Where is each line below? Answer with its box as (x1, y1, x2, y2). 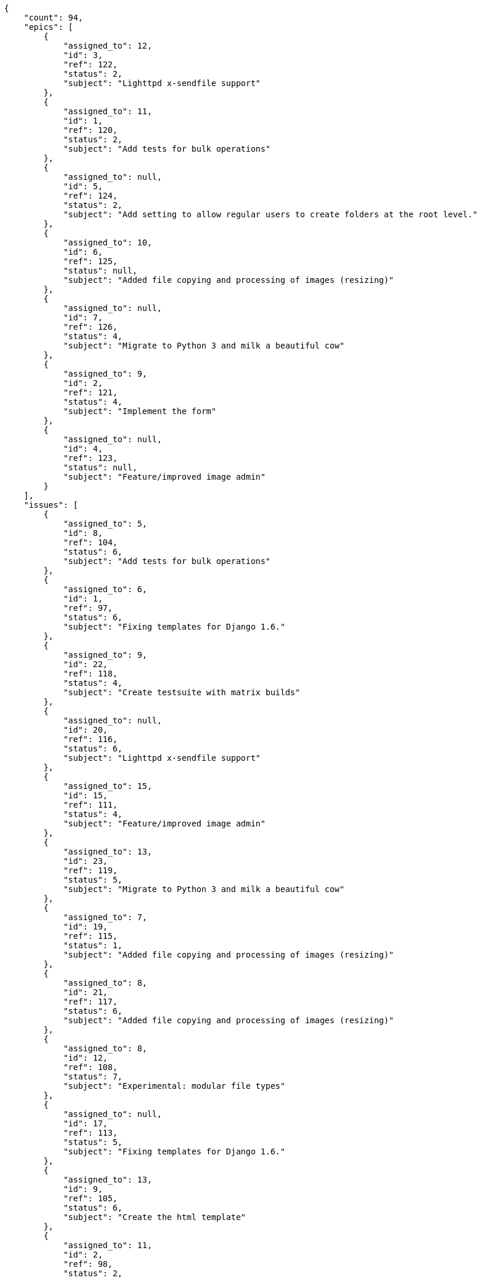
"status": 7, (63, 1072, 123, 1081)
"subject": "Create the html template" (63, 1212, 246, 1222)
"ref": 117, (63, 997, 118, 1006)
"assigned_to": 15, (63, 781, 152, 791)
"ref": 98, (63, 1259, 113, 1269)
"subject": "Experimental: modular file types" (63, 1081, 286, 1091)
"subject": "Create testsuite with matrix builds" (63, 688, 300, 697)
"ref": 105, (63, 1194, 118, 1203)
